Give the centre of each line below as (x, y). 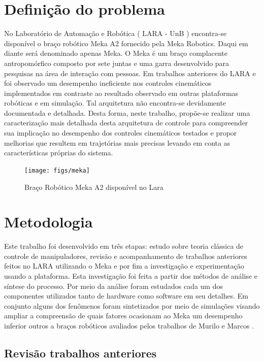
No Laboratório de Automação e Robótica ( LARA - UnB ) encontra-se (115, 33)
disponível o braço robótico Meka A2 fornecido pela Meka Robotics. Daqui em (126, 43)
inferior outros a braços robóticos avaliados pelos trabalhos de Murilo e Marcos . (129, 325)
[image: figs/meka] (57, 170)
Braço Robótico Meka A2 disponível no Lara (94, 187)
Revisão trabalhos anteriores (80, 353)
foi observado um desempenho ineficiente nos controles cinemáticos (108, 83)
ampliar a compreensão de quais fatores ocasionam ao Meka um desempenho (123, 316)
